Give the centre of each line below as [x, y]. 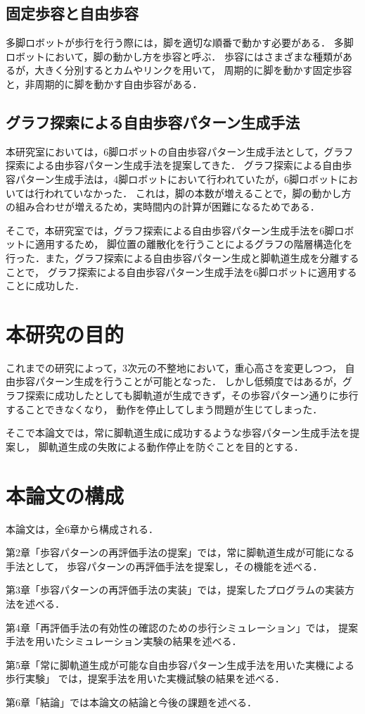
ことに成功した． [45, 286]
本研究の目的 [65, 333]
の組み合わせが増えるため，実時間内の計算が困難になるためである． [163, 207]
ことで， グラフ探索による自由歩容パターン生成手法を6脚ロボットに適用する [181, 271]
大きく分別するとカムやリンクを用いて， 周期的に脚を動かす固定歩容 [193, 70]
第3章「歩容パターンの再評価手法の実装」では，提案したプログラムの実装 [175, 590]
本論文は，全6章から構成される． [82, 528]
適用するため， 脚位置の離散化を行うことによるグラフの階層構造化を [194, 244]
